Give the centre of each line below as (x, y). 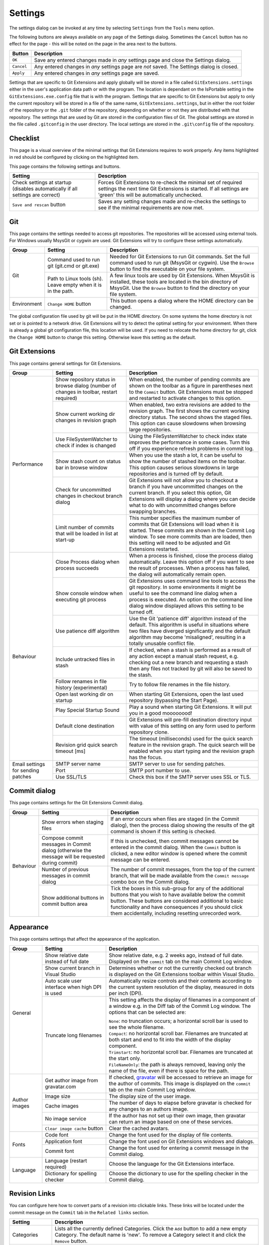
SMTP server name (78, 763)
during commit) (60, 863)
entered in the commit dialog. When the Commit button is (176, 847)
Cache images (62, 1106)
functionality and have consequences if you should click (176, 907)
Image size (58, 1096)
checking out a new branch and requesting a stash (188, 662)
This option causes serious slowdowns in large (184, 467)
